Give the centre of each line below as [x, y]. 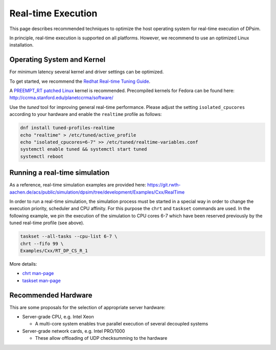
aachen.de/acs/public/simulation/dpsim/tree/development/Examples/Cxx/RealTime [97, 192]
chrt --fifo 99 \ [42, 243]
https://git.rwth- [164, 185]
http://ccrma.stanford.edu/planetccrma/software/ [61, 98]
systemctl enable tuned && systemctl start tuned [84, 149]
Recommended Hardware [51, 295]
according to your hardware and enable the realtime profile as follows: [86, 114]
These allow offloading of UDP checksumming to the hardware [101, 338]
